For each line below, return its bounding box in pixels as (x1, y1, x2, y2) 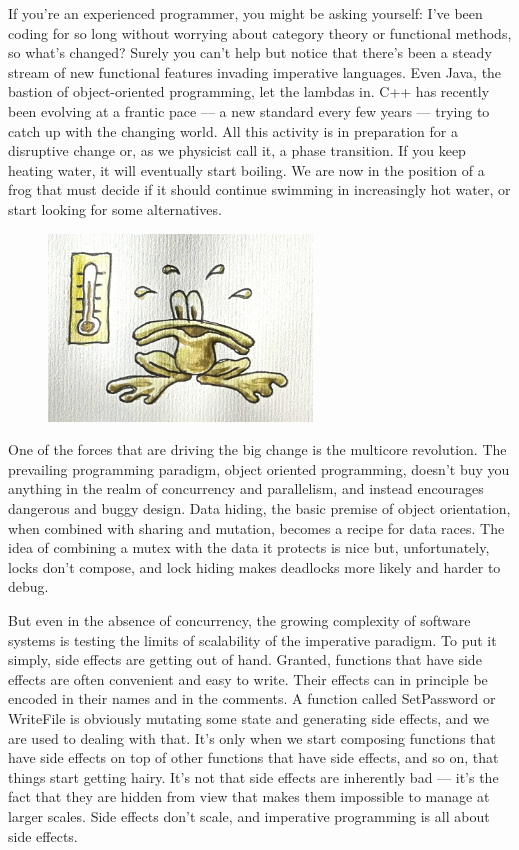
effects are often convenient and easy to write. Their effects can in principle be (8, 668, 488, 689)
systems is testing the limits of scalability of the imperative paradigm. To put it (8, 629, 497, 650)
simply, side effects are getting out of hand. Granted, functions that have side (8, 649, 482, 670)
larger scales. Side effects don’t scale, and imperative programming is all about (8, 805, 490, 826)
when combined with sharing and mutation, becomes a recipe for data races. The (8, 517, 505, 538)
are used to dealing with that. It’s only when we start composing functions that (8, 727, 496, 748)
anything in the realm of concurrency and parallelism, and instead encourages (8, 478, 484, 499)
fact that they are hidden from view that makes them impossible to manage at (8, 786, 490, 807)
